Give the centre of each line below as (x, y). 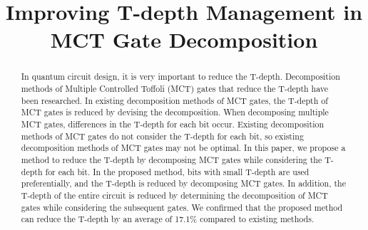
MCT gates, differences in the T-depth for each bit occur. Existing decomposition (173, 124)
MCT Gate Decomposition (184, 40)
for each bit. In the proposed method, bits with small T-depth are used (177, 171)
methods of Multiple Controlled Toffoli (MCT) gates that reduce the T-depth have (175, 89)
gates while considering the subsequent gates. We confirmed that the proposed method (182, 207)
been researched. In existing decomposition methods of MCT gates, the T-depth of (174, 100)
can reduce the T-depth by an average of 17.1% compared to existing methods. (168, 219)
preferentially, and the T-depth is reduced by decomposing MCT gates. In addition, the (183, 183)
